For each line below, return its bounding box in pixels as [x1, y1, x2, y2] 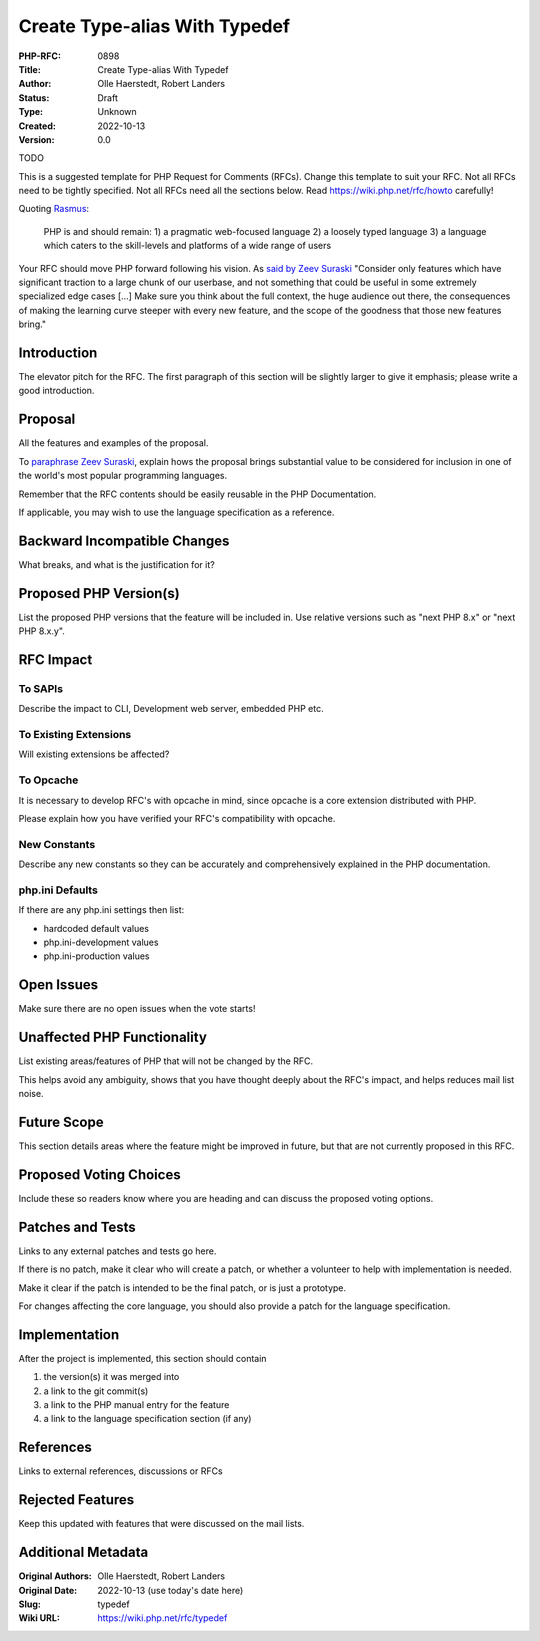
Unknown [97, 106, 137, 118]
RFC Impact [18, 651, 93, 668]
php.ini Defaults [18, 883, 99, 897]
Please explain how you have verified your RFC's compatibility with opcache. [18, 812, 336, 824]
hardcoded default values [43, 922, 150, 934]
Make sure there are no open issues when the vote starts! [18, 1003, 256, 1015]
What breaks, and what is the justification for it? [18, 558, 215, 570]
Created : [18, 120, 57, 132]
